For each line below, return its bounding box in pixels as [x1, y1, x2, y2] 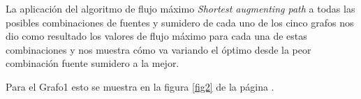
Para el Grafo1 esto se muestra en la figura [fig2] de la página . [6, 79, 274, 93]
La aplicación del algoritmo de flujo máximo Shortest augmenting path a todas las [6, 1, 355, 15]
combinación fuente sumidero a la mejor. [6, 56, 179, 70]
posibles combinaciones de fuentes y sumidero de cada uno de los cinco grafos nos [6, 15, 354, 29]
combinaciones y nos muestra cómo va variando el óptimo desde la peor [6, 42, 311, 56]
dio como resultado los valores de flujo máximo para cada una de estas [6, 29, 307, 43]
